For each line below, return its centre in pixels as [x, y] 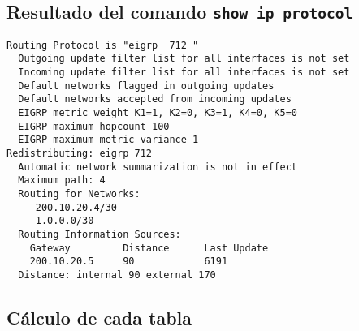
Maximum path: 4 [62, 181]
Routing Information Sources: [99, 234]
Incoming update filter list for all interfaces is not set [184, 73]
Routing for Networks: [79, 194]
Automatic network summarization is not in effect [158, 167]
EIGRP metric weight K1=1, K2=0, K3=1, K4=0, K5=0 [158, 113]
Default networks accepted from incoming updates [155, 99]
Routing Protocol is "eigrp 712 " [103, 45]
